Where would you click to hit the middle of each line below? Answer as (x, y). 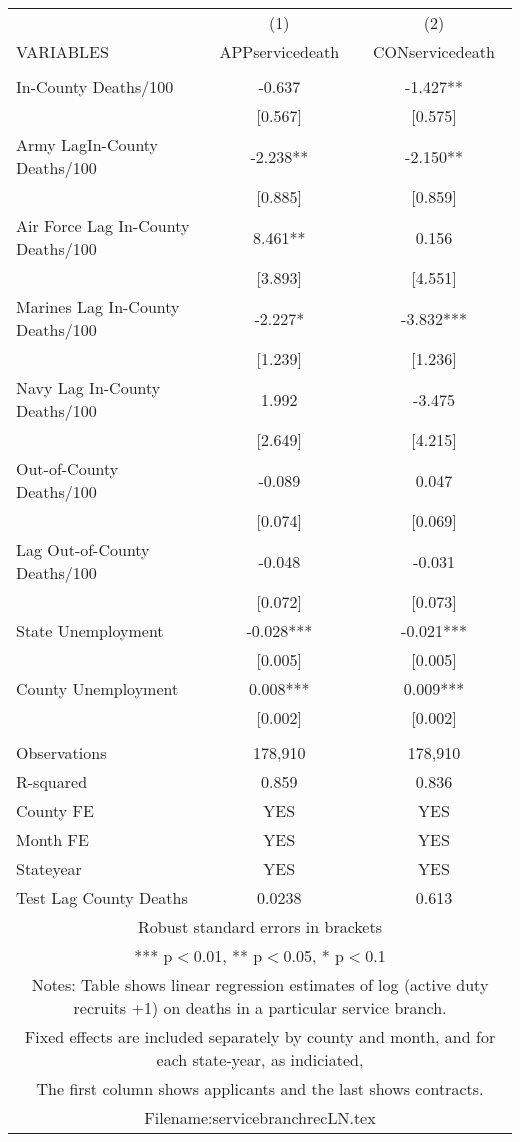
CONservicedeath (434, 51)
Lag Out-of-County (83, 549)
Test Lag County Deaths (102, 897)
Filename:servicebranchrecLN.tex (260, 1117)
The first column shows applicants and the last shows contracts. (260, 1088)
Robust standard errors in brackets (260, 926)
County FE (55, 810)
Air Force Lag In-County (103, 225)
